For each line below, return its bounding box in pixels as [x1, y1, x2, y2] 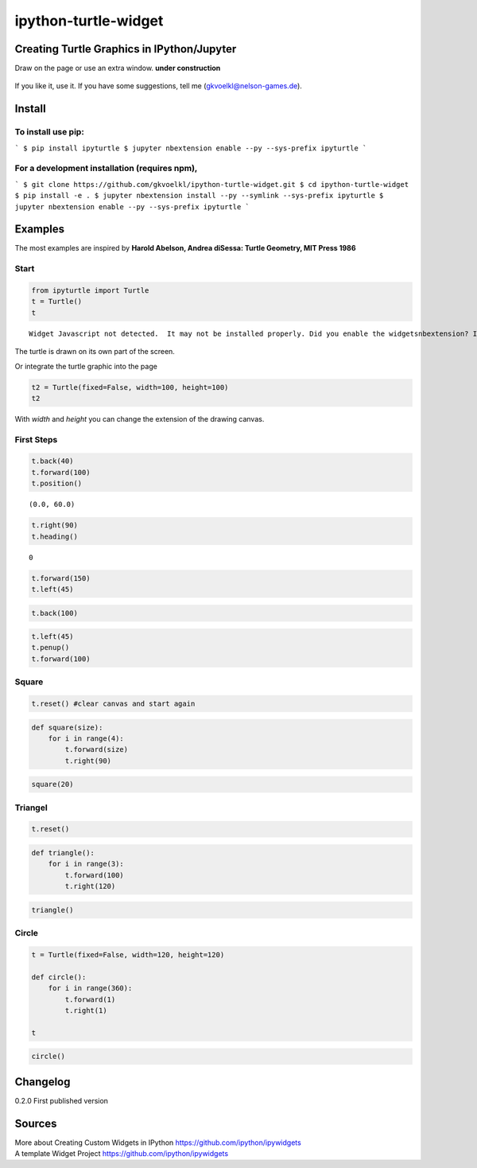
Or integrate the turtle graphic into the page [14, 361, 158, 371]
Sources [14, 1116, 57, 1130]
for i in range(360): [48, 983, 133, 993]
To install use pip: [14, 127, 85, 138]
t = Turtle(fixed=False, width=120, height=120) [31, 950, 225, 959]
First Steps [14, 434, 58, 445]
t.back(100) [31, 609, 79, 617]
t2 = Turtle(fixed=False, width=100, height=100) [31, 383, 229, 391]
